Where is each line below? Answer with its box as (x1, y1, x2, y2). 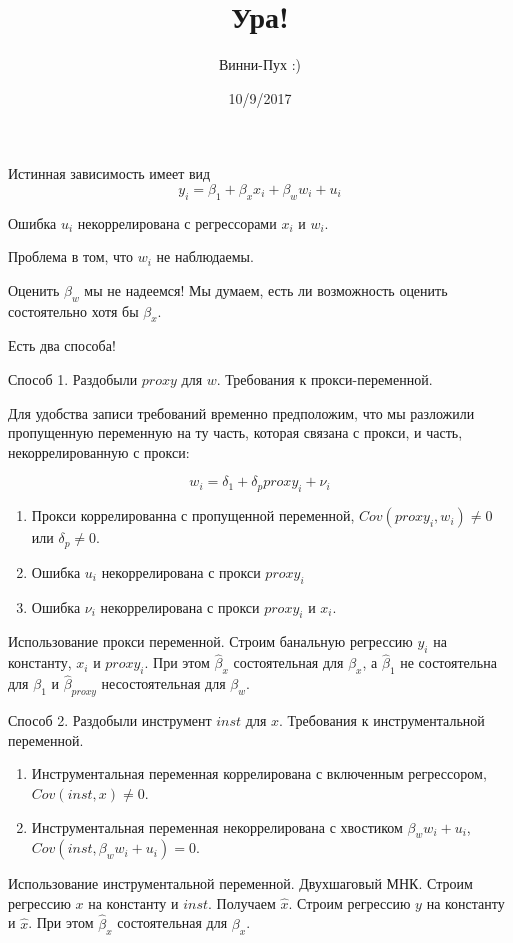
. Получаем (208, 892, 276, 913)
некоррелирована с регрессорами (77, 212, 277, 233)
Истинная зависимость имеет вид (8, 163, 211, 184)
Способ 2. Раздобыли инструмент (8, 710, 212, 731)
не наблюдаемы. (156, 246, 254, 267)
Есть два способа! (8, 335, 116, 356)
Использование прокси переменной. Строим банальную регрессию (8, 631, 413, 652)
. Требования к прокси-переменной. (216, 369, 433, 390)
